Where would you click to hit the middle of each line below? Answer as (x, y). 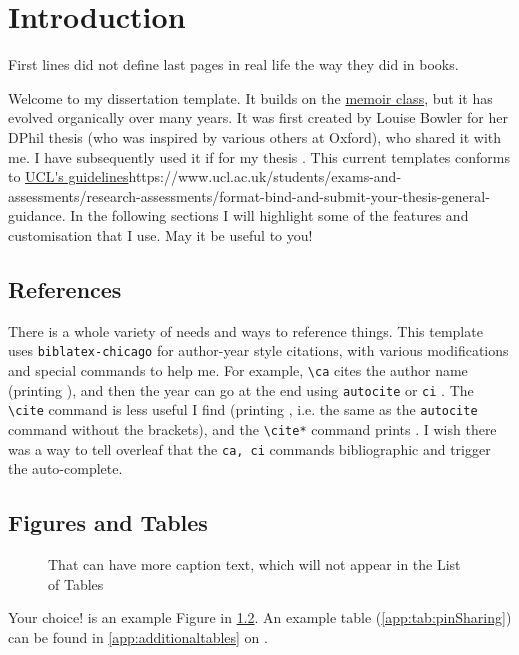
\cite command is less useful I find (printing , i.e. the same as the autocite (243, 409)
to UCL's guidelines (68, 176)
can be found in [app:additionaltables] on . (138, 636)
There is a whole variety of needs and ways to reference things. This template (245, 330)
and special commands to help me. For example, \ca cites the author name (238, 369)
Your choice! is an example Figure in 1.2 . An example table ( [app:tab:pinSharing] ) (260, 617)
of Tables (76, 583)
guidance (35, 215)
